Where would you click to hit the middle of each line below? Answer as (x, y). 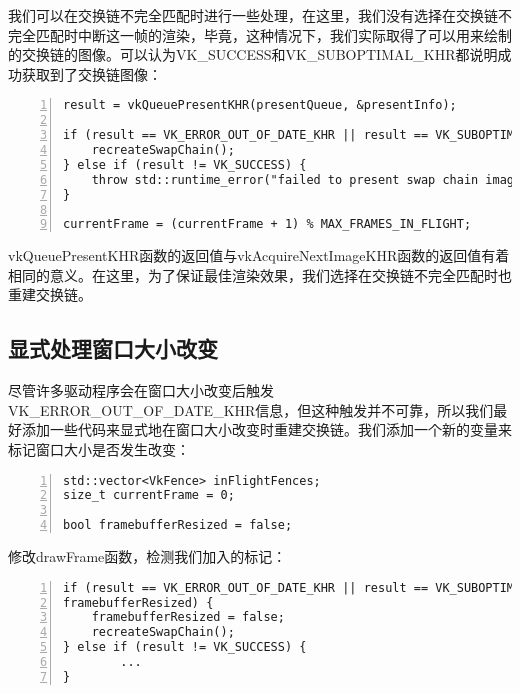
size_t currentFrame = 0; (149, 495)
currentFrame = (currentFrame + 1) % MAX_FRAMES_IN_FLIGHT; (267, 224)
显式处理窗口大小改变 (113, 348)
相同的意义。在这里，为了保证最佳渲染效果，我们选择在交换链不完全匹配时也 (260, 274)
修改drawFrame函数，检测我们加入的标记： (147, 556)
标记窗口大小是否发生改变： (99, 449)
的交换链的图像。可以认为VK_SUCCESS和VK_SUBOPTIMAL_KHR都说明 (253, 54)
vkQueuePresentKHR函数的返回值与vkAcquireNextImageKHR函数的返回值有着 (259, 255)
